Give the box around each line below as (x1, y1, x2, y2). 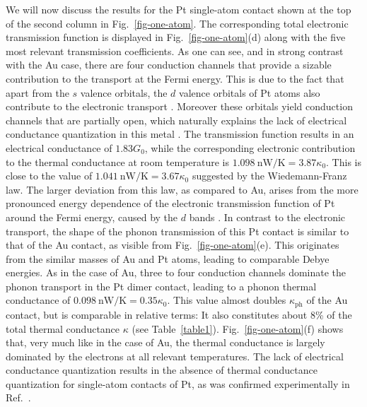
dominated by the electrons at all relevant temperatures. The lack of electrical (6, 348, 344, 363)
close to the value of (6, 168, 93, 183)
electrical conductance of (6, 140, 112, 155)
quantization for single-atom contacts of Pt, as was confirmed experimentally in (6, 376, 350, 391)
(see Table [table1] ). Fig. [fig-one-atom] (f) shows (132, 321, 344, 336)
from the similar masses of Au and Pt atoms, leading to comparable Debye (6, 251, 330, 266)
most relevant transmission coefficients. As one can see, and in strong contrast (6, 43, 344, 58)
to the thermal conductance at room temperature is (6, 154, 229, 169)
